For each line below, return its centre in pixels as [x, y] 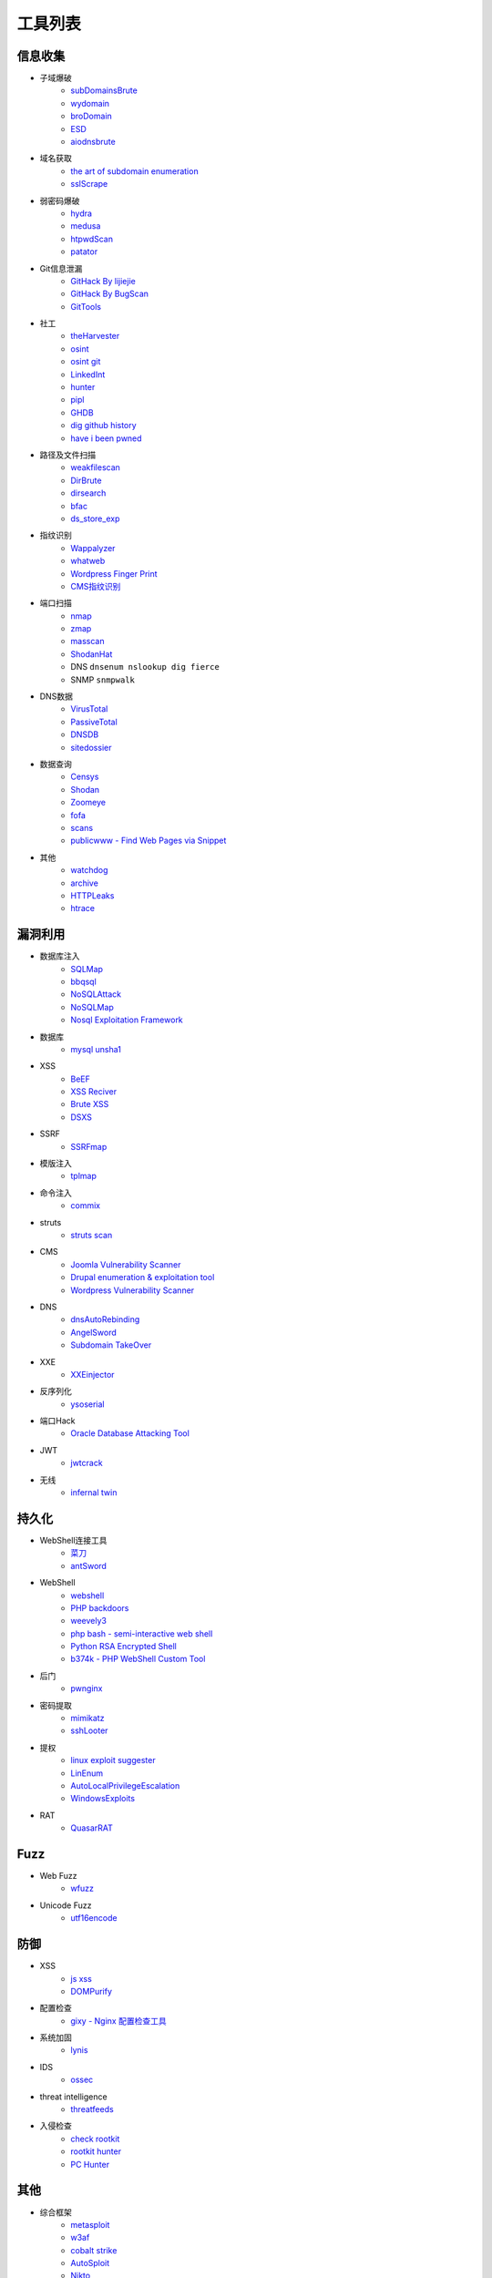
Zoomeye [88, 803]
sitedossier [91, 747]
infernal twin [94, 1493]
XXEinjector [92, 1374]
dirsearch [88, 493]
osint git [86, 362]
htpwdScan [92, 239]
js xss [82, 1978]
